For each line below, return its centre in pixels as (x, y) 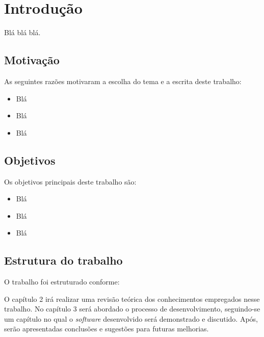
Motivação (32, 60)
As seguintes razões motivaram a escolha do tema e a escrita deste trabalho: (123, 81)
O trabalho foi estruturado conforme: (62, 282)
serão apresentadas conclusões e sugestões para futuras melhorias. (107, 329)
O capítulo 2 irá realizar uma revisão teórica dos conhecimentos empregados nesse (132, 299)
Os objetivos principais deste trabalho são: (70, 181)
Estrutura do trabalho (63, 260)
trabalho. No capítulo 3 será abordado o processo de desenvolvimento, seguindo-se (132, 309)
